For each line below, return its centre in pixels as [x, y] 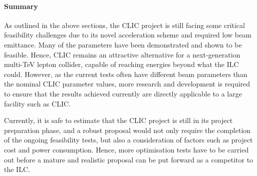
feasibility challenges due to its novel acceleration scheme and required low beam [128, 35]
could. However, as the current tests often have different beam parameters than [126, 74]
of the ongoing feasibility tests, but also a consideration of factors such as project [128, 140]
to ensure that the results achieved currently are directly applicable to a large [123, 93]
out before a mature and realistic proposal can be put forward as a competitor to [129, 159]
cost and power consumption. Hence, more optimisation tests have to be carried [126, 149]
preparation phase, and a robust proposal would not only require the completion [127, 130]
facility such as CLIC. [37, 103]
